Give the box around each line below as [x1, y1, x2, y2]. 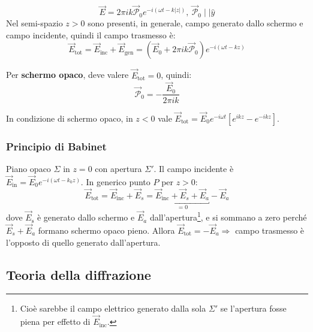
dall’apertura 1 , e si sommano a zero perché [149, 209, 307, 224]
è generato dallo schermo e [37, 211, 135, 224]
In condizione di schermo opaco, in [6, 111, 133, 124]
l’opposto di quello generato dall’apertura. [6, 236, 161, 248]
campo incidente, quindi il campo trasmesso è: [6, 28, 176, 41]
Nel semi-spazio [6, 17, 63, 29]
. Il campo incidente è [154, 162, 234, 174]
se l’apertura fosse [220, 302, 287, 315]
